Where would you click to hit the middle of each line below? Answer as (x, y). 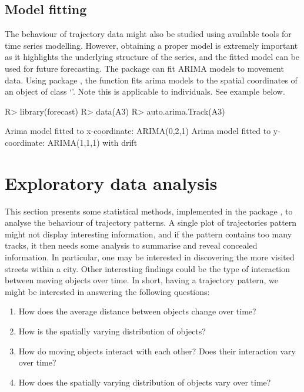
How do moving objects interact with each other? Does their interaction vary (157, 351)
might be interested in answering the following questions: (107, 291)
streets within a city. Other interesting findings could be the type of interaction (148, 268)
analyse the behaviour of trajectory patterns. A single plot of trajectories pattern (151, 222)
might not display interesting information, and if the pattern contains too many (148, 234)
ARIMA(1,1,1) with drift (92, 142)
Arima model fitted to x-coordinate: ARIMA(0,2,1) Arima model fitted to (138, 131)
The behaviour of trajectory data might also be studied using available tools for (148, 34)
